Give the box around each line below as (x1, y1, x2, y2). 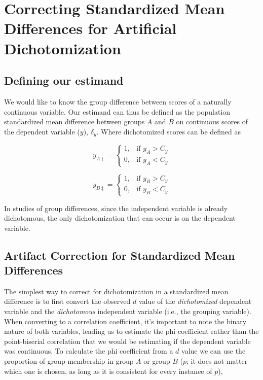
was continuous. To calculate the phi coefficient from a (4, 346, 173, 356)
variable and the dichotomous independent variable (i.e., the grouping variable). (4, 306, 251, 317)
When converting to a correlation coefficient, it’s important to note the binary (4, 316, 247, 326)
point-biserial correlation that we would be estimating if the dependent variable (4, 335, 251, 346)
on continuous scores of (176, 116, 248, 127)
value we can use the (181, 346, 246, 356)
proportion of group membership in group (4, 356, 134, 366)
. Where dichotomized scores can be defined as (96, 126, 241, 136)
